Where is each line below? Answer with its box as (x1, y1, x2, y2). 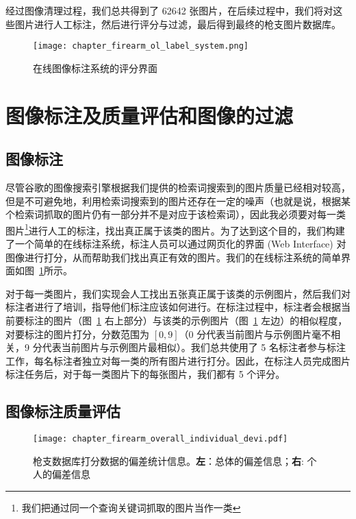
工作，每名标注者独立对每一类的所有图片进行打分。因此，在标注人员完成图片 (5, 353, 351, 367)
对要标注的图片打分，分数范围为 (5, 326, 149, 341)
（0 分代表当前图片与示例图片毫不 (179, 326, 331, 341)
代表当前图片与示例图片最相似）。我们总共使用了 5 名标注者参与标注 (42, 340, 346, 354)
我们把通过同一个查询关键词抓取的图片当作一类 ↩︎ (21, 500, 241, 515)
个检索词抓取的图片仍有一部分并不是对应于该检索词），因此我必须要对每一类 (5, 207, 346, 221)
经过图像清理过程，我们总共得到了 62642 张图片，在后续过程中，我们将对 (5, 3, 333, 17)
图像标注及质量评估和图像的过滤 (5, 101, 294, 129)
